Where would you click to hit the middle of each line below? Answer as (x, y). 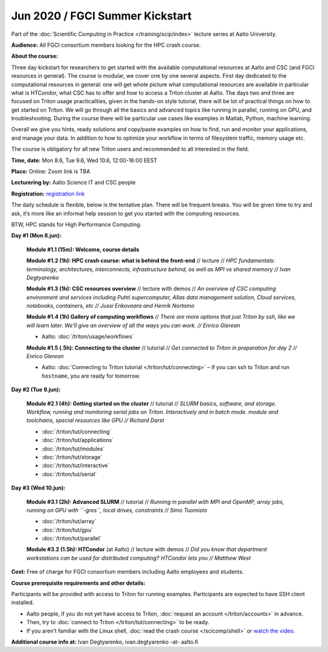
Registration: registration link (48, 194)
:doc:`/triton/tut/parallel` (72, 538)
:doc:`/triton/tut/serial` (69, 474)
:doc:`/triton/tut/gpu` (67, 530)
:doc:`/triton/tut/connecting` (77, 432)
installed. (23, 603)
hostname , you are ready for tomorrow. (91, 376)
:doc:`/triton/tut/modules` (73, 449)
